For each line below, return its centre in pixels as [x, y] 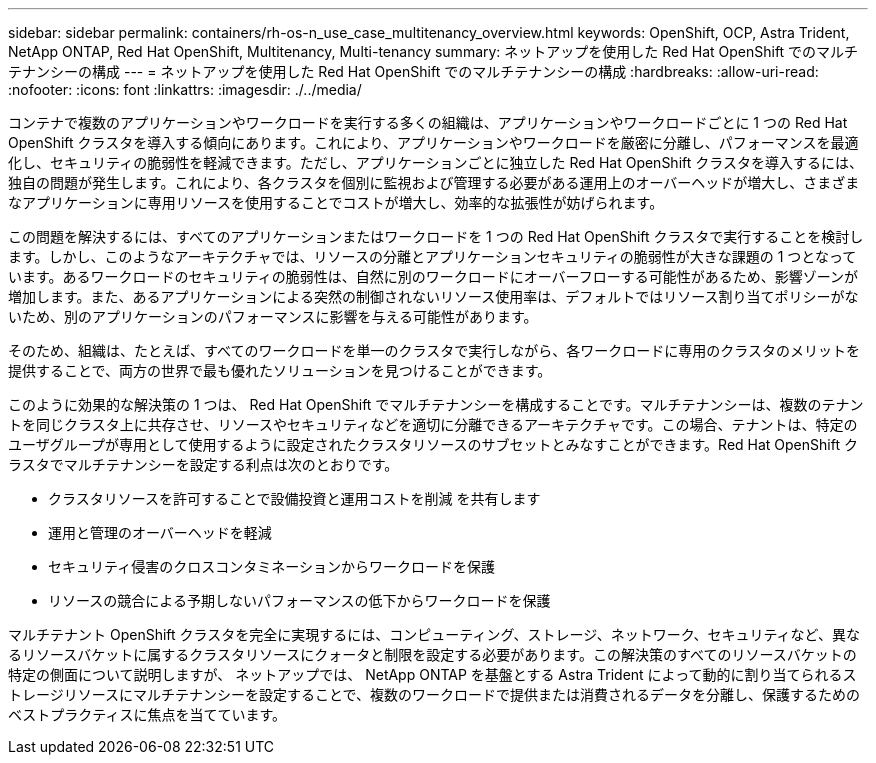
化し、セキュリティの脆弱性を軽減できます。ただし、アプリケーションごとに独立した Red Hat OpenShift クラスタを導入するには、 [435, 162]
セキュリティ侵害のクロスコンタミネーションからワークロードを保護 [271, 566]
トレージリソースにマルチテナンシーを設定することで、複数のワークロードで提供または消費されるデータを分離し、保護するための [434, 694]
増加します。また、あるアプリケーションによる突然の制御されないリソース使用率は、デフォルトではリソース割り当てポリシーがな [433, 296]
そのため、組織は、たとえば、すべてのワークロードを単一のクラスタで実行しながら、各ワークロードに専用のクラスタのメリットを [434, 350]
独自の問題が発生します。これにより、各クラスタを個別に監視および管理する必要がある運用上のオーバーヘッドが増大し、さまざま [434, 182]
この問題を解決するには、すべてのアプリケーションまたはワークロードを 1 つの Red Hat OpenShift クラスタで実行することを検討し [436, 236]
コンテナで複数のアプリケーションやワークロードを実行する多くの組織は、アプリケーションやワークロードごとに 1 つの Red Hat [428, 122]
